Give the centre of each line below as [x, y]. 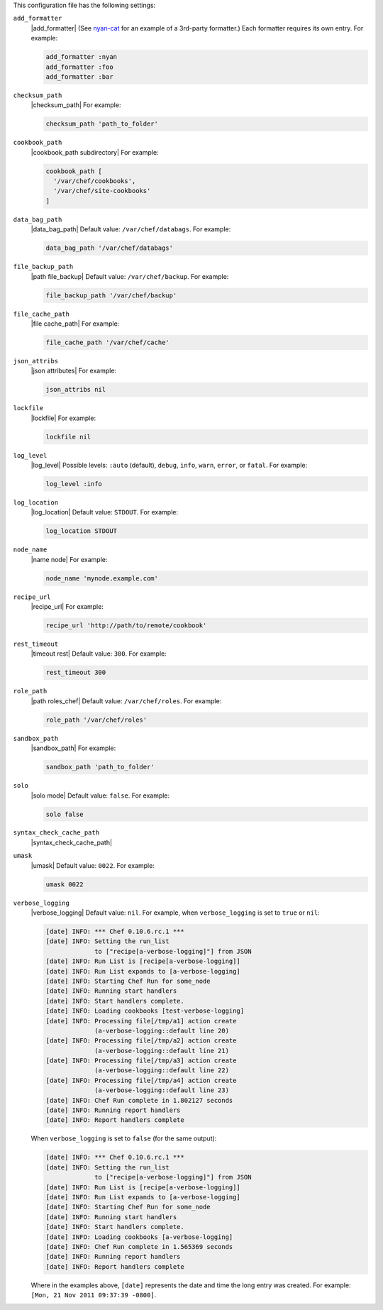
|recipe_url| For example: [67, 607]
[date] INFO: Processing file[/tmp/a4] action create [141, 1080]
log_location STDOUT [81, 531]
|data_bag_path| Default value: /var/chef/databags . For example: [131, 229]
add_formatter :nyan [81, 57]
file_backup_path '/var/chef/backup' [111, 295]
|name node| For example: [69, 559]
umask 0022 [65, 884]
